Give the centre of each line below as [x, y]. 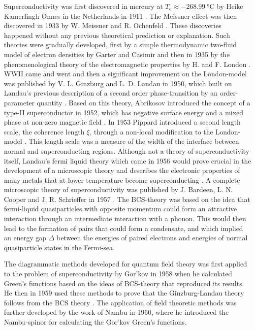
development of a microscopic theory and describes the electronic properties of [122, 170]
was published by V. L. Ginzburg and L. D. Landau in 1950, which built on [118, 83]
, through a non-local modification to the [151, 131]
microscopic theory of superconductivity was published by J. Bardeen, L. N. [119, 189]
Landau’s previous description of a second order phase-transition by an [111, 93]
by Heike [230, 6]
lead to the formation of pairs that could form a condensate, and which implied [124, 228]
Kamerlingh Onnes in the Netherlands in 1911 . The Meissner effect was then [121, 16]
